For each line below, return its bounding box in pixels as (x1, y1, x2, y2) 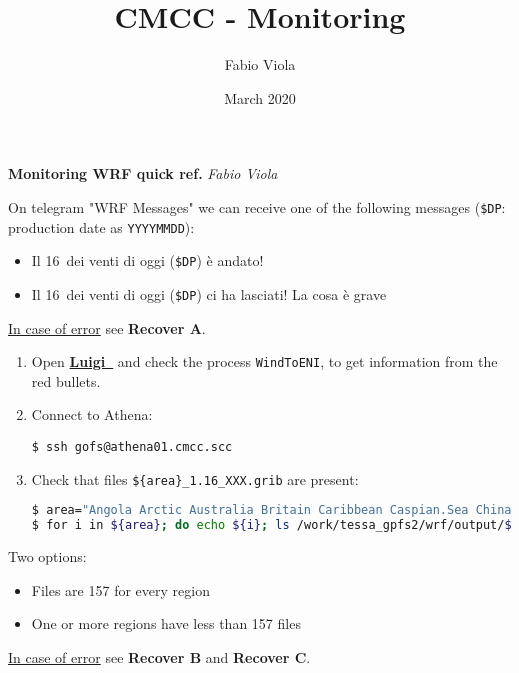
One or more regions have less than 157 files (31, 613, 301, 634)
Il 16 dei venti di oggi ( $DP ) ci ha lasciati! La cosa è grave (31, 283, 387, 304)
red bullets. (31, 370, 101, 391)
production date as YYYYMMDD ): (8, 216, 195, 237)
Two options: (8, 546, 87, 567)
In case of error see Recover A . (8, 317, 206, 338)
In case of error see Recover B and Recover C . (8, 646, 311, 667)
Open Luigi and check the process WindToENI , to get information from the (31, 351, 498, 372)
